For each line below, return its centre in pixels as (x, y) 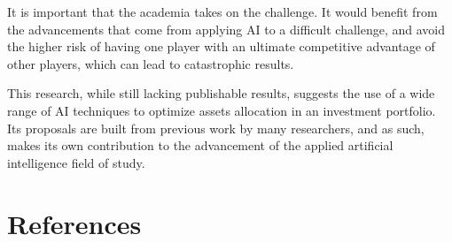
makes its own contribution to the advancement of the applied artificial (200, 145)
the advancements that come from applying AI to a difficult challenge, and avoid (226, 29)
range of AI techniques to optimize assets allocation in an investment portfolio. (222, 110)
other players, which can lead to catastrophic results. (151, 63)
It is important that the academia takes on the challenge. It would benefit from (222, 11)
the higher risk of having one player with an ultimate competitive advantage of (221, 46)
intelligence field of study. (76, 162)
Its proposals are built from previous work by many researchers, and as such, (216, 128)
